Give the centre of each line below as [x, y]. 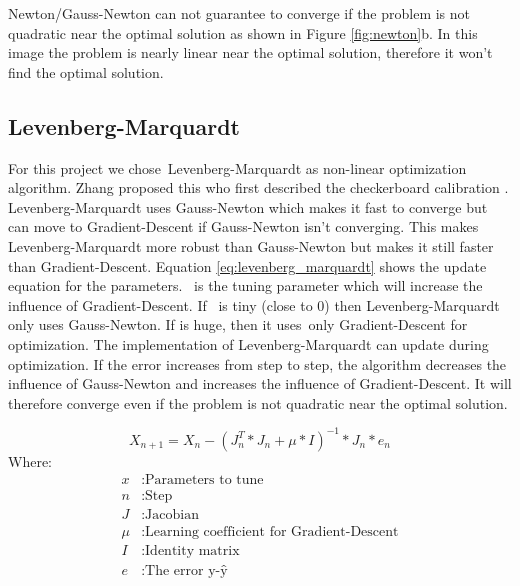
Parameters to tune [204, 480]
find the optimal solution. [86, 71]
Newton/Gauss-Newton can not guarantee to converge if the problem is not [239, 13]
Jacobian [172, 515]
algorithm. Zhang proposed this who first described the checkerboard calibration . [258, 187]
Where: [30, 460]
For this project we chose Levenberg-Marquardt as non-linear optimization [237, 167]
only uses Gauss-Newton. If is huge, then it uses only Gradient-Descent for [238, 324]
